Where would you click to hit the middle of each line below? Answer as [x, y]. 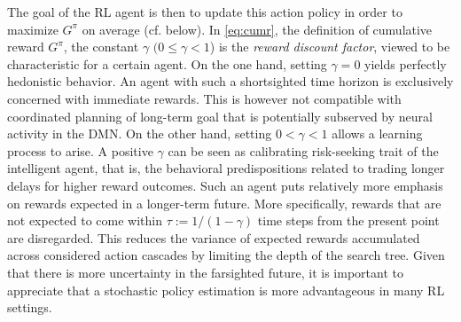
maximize [33, 29]
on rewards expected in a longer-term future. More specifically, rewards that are [224, 203]
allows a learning [377, 134]
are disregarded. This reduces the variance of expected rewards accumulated [214, 237]
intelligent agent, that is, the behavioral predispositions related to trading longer [226, 168]
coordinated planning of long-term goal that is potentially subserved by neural [220, 116]
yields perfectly [406, 63]
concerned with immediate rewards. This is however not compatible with [204, 98]
